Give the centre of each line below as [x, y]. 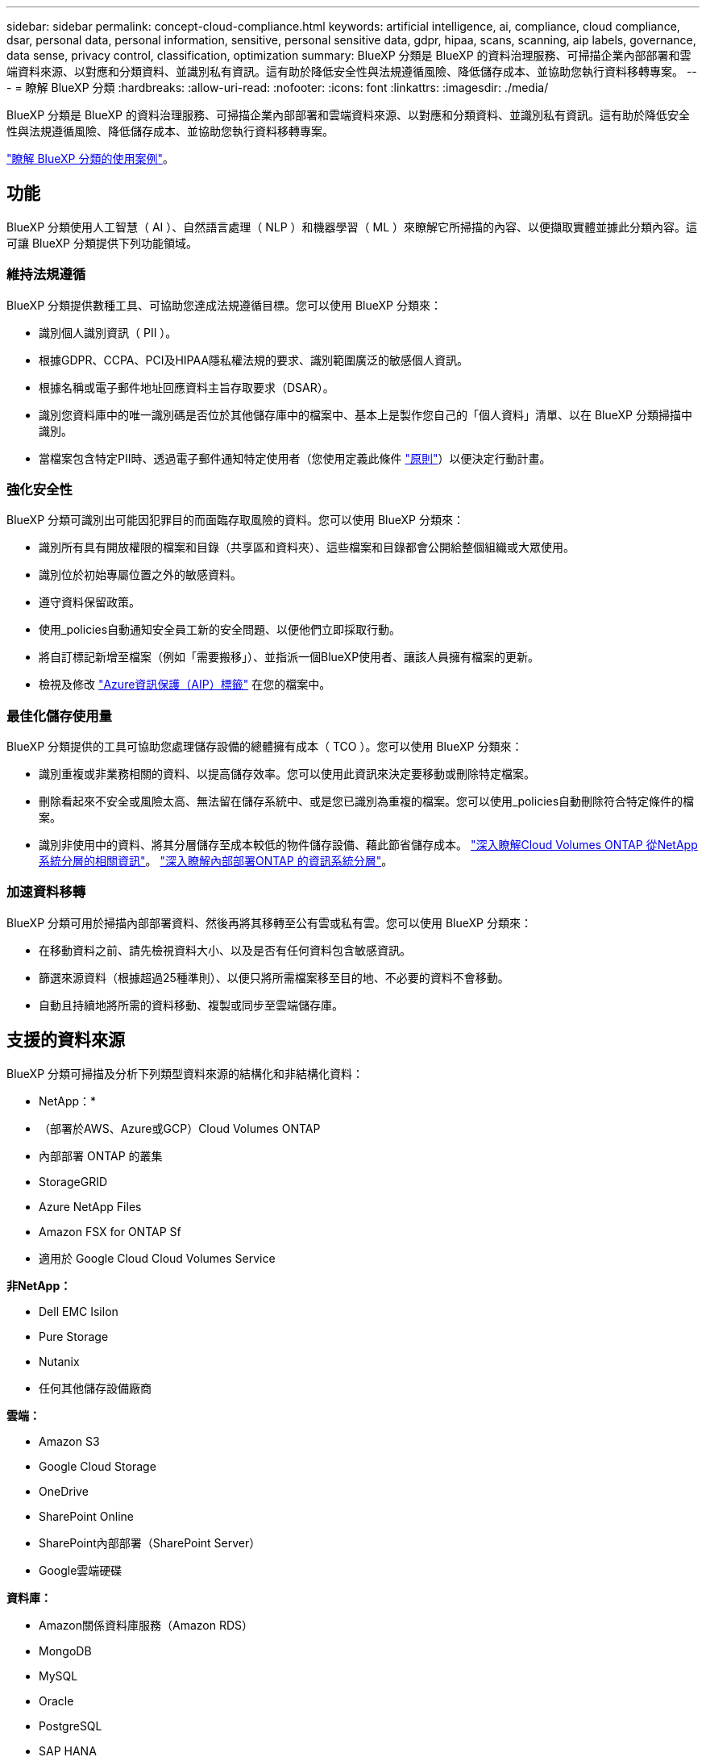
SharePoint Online [86, 1516]
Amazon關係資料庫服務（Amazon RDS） [146, 1625]
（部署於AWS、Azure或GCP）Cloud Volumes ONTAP [180, 1128]
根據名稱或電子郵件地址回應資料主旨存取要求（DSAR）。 [187, 387]
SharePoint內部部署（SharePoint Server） [150, 1542]
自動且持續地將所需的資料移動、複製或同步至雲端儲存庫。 [191, 1005]
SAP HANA [68, 1751]
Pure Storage [74, 1336]
